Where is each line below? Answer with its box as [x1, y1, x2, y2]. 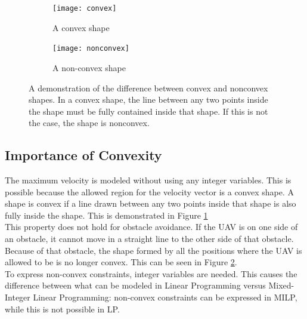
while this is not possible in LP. [5, 302, 120, 315]
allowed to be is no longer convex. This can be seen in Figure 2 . [5, 256, 237, 268]
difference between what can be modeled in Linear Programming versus [5, 279, 266, 292]
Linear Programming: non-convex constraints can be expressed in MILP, [33, 291, 297, 303]
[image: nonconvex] [52, 44, 129, 53]
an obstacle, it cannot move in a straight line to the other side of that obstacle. [5, 232, 294, 245]
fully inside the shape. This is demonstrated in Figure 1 [5, 208, 208, 221]
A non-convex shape [52, 61, 126, 73]
